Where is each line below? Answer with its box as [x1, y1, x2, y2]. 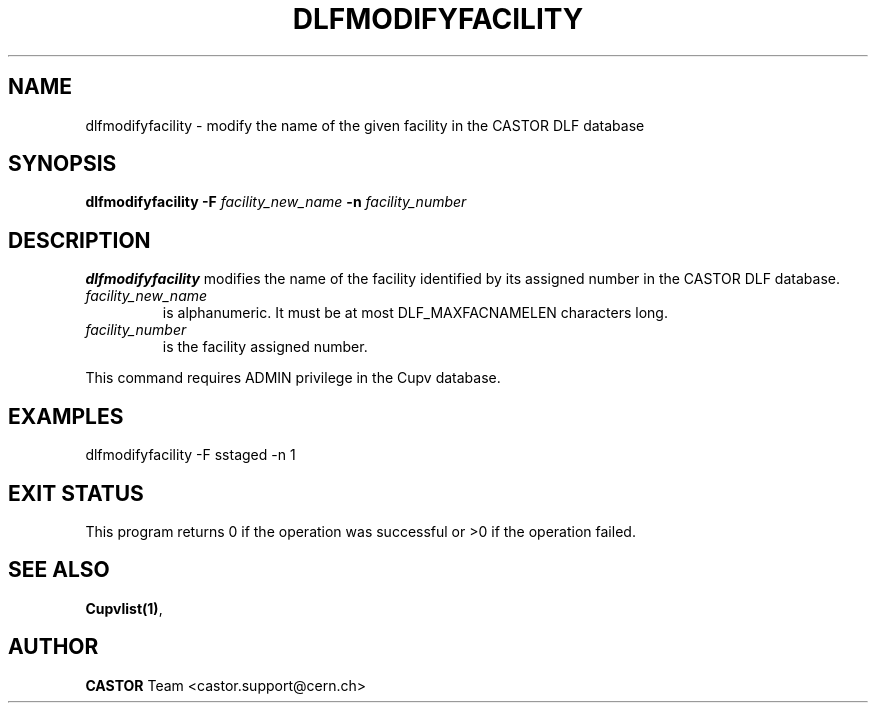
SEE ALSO [8, 557, 110, 583]
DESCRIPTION [8, 227, 151, 253]
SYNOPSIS [8, 151, 117, 177]
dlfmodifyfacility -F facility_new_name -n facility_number [85, 193, 467, 211]
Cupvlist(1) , [85, 599, 163, 617]
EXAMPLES [8, 403, 124, 429]
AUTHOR [8, 634, 99, 660]
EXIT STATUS [8, 480, 144, 506]
